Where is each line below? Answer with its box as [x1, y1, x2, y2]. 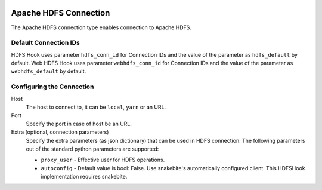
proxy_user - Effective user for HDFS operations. [41, 156, 165, 164]
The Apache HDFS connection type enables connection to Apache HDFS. [11, 24, 192, 31]
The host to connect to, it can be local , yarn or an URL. [26, 103, 166, 111]
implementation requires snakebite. [41, 173, 128, 180]
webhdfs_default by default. [11, 68, 86, 75]
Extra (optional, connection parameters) [11, 128, 109, 136]
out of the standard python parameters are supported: [26, 145, 159, 152]
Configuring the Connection [11, 82, 94, 91]
